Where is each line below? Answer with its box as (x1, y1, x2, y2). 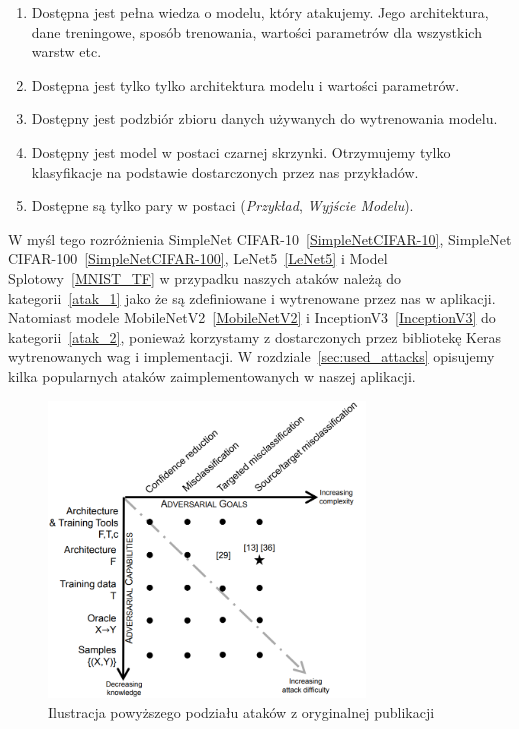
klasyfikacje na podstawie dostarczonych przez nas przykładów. (31, 161, 419, 182)
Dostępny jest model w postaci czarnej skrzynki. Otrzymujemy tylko (31, 141, 451, 162)
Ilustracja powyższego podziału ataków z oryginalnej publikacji (48, 701, 435, 722)
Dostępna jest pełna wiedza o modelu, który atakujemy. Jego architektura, (31, 2, 489, 22)
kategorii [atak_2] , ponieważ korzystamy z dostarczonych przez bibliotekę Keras (8, 326, 502, 347)
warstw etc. (31, 41, 102, 62)
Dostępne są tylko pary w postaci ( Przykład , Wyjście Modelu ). (31, 195, 414, 216)
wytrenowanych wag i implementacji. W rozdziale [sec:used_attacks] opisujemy (8, 346, 495, 367)
